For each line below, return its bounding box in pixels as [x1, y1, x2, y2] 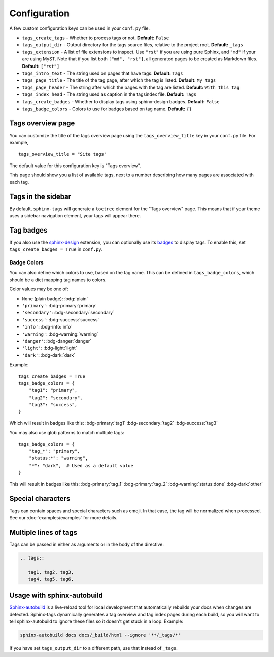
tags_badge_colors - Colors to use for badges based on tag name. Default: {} [22, 106, 192, 112]
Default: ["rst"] [22, 63, 60, 69]
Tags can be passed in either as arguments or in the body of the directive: [9, 541, 164, 547]
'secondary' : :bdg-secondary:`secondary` [22, 310, 114, 316]
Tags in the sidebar [9, 192, 72, 201]
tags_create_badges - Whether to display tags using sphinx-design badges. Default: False [22, 98, 220, 105]
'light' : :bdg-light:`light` [22, 345, 77, 351]
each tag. [9, 179, 29, 185]
